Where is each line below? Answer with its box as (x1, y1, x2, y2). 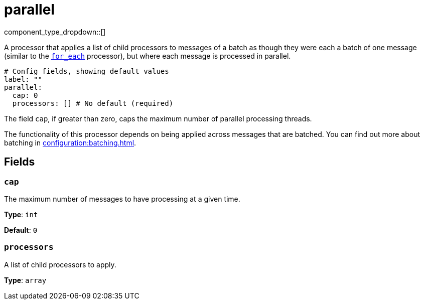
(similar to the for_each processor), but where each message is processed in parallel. (4, 51, 291, 60)
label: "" (4, 75, 42, 83)
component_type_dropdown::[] (4, 27, 106, 36)
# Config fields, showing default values (4, 67, 169, 75)
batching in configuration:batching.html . (4, 138, 136, 147)
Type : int (4, 210, 38, 219)
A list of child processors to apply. (4, 260, 116, 269)
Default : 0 (4, 225, 38, 234)
